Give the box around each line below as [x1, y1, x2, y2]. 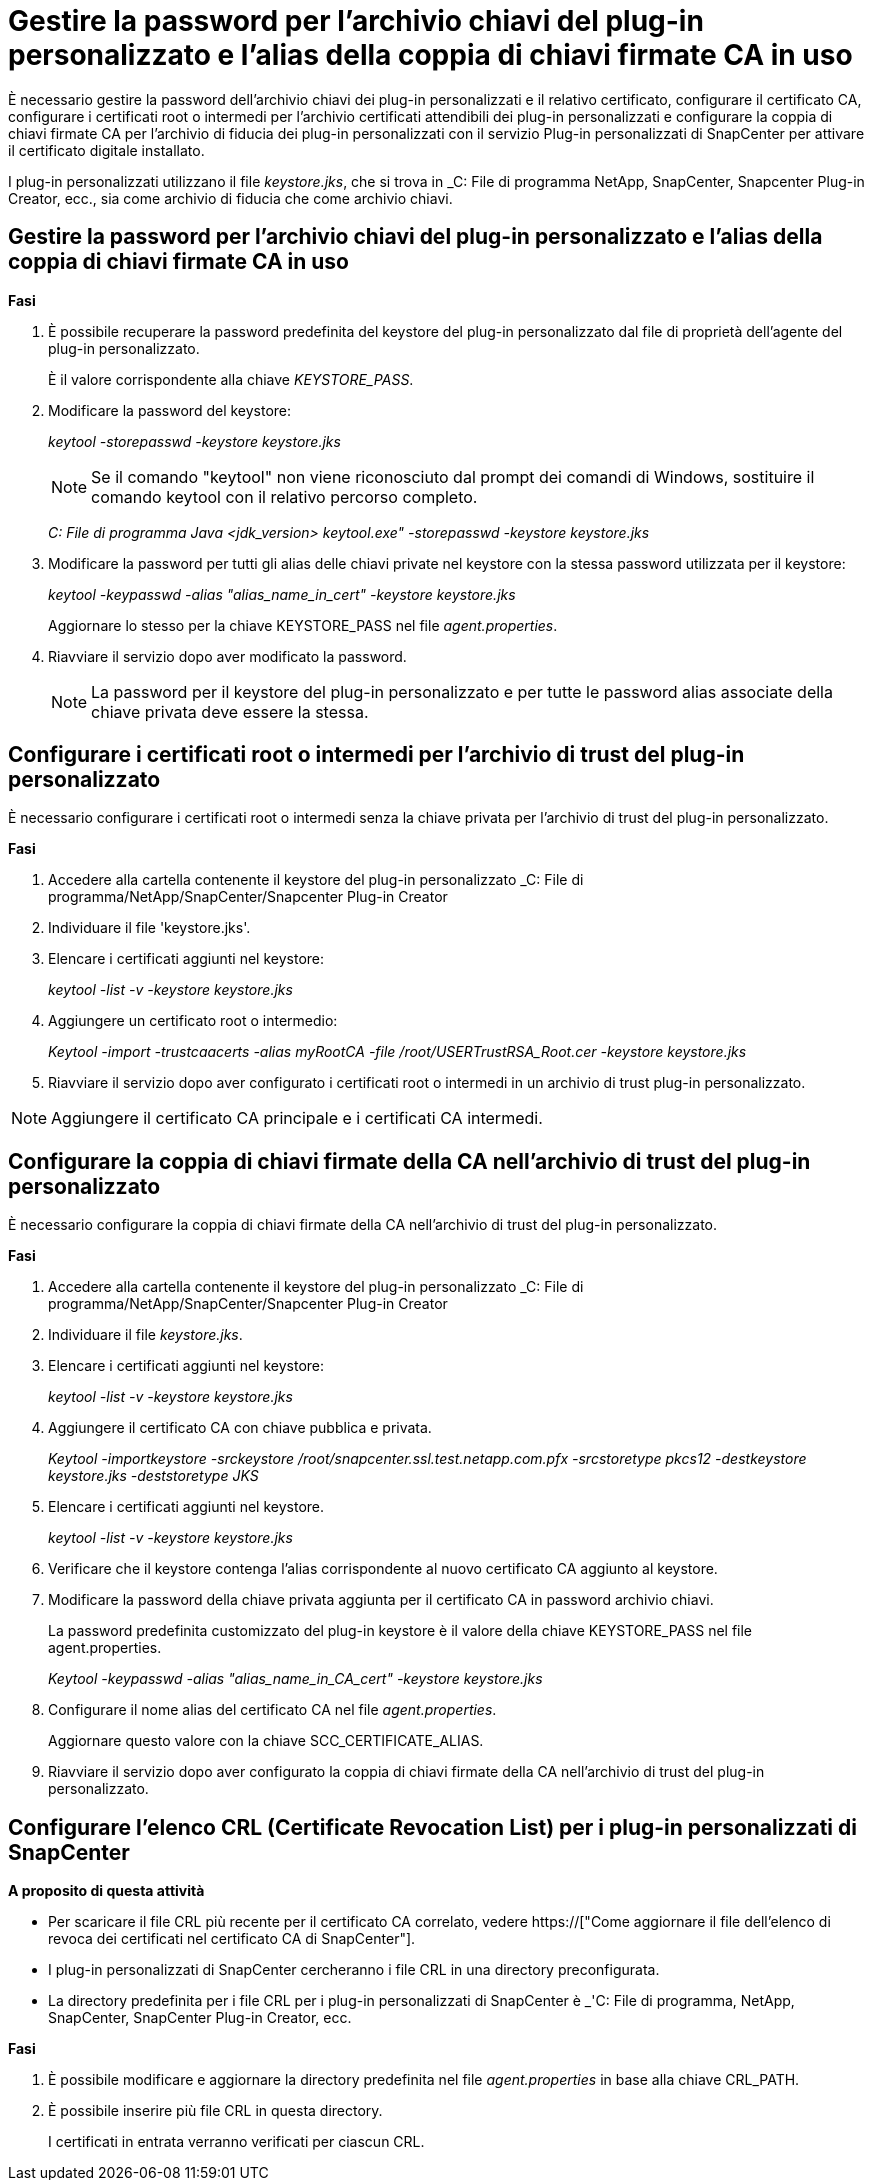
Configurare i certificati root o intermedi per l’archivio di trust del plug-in [8, 742, 745, 768]
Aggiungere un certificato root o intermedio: [48, 1012, 338, 1030]
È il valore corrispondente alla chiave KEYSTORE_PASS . [48, 370, 414, 388]
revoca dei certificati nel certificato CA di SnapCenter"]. [48, 1930, 416, 1948]
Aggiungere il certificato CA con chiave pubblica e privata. [48, 1419, 432, 1437]
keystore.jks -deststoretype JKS [48, 1467, 259, 1485]
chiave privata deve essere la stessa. [91, 701, 369, 722]
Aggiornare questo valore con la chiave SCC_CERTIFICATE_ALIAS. [48, 1732, 484, 1750]
